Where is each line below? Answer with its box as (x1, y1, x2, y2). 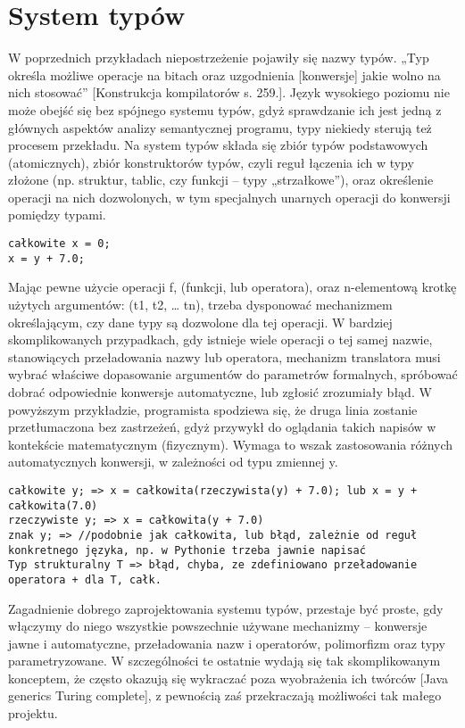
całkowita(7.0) (8, 499, 98, 512)
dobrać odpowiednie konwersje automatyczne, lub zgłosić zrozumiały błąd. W (8, 382, 432, 401)
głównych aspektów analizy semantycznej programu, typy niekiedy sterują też (8, 118, 432, 136)
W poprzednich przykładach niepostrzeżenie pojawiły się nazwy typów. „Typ (8, 48, 429, 67)
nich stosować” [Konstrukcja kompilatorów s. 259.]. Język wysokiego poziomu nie (8, 83, 450, 102)
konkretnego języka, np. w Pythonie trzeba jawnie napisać (8, 543, 366, 557)
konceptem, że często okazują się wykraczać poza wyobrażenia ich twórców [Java (8, 668, 449, 687)
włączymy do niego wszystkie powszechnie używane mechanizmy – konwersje (8, 616, 428, 635)
